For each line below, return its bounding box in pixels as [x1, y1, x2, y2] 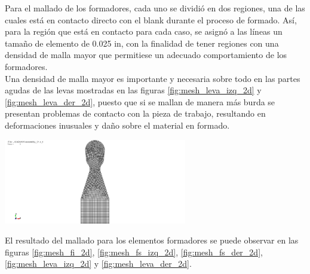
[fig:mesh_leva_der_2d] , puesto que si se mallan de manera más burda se [5, 95, 275, 108]
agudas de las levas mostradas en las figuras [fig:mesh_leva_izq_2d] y [5, 84, 262, 96]
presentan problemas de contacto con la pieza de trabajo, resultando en [5, 107, 266, 120]
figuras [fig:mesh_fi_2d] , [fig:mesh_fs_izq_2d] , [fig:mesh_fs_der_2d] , [5, 245, 263, 258]
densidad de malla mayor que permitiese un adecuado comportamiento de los [5, 48, 287, 61]
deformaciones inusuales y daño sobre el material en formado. [5, 118, 230, 131]
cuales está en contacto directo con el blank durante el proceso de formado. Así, [5, 13, 297, 26]
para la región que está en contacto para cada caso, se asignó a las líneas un [5, 25, 283, 38]
